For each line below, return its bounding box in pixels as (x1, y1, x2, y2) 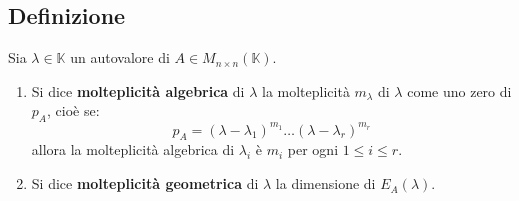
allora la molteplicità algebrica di (31, 139, 235, 160)
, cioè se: (46, 100, 100, 121)
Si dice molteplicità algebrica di (31, 80, 245, 101)
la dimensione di (275, 173, 376, 194)
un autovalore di (70, 47, 170, 68)
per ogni (287, 139, 339, 160)
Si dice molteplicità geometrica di (31, 173, 259, 194)
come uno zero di (407, 80, 512, 101)
